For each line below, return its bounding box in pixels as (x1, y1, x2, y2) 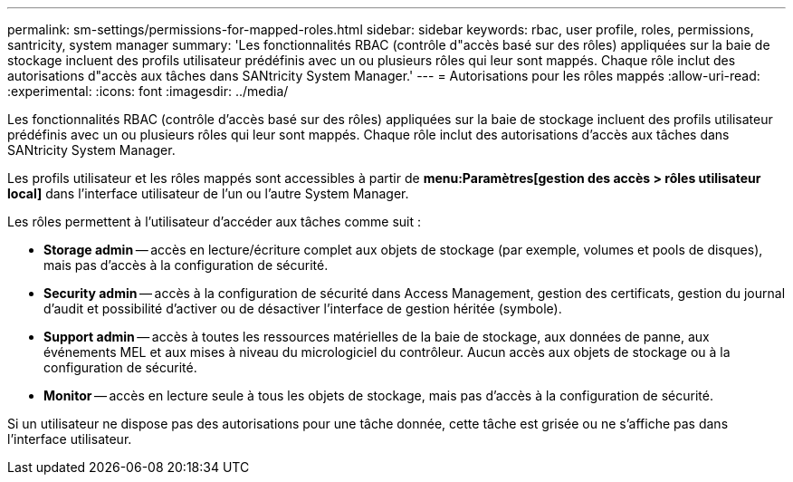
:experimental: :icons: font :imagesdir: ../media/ (7, 83, 289, 99)
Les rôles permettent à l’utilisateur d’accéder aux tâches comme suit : (7, 214, 422, 229)
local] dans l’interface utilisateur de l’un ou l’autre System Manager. (7, 186, 409, 201)
